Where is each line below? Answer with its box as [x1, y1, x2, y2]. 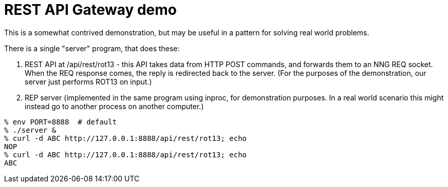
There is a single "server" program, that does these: [4, 44, 180, 53]
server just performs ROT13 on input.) [25, 77, 152, 86]
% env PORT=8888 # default [4, 117, 117, 126]
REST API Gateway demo [4, 1, 177, 18]
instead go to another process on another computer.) [25, 101, 204, 111]
